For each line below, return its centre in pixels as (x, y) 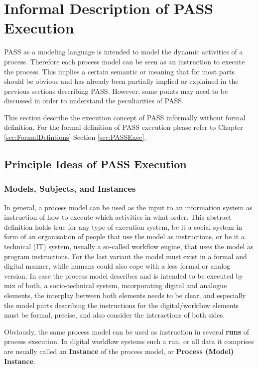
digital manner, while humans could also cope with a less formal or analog (117, 266)
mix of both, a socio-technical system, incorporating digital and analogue (116, 285)
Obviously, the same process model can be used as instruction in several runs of (127, 331)
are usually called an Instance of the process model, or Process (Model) (119, 351)
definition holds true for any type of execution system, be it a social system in (123, 226)
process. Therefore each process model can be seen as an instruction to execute (125, 61)
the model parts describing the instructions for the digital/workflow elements (122, 305)
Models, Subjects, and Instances (70, 188)
